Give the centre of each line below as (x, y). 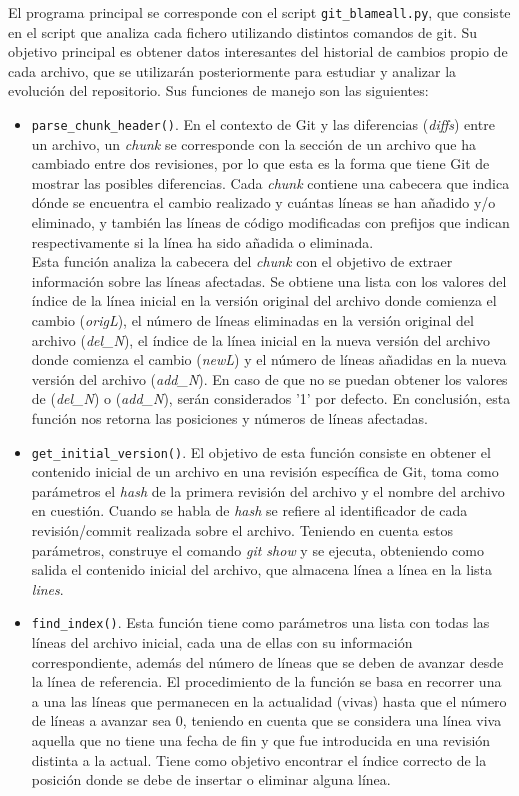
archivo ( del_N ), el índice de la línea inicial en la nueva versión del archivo (260, 339)
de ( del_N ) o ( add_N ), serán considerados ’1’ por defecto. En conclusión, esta (271, 398)
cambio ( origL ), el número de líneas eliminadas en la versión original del (252, 320)
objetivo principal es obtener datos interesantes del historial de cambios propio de (258, 51)
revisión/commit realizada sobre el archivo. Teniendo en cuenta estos (242, 530)
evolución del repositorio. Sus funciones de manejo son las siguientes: (218, 90)
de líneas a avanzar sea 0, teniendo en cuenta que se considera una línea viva (266, 720)
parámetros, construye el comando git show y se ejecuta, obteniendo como (257, 549)
